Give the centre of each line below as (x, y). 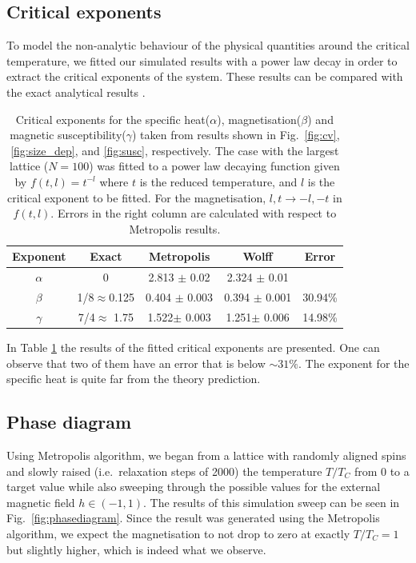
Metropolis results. (175, 228)
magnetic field (41, 502)
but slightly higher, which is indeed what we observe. (136, 549)
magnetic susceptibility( (68, 135)
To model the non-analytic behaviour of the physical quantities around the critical (208, 45)
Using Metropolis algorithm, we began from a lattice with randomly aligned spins (206, 455)
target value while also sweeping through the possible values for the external (194, 487)
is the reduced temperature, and (218, 181)
